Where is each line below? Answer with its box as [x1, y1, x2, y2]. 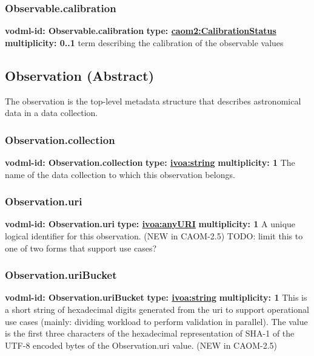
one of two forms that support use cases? [5, 241, 157, 254]
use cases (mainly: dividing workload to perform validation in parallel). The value [5, 315, 308, 327]
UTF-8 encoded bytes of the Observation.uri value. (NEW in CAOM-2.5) [5, 338, 278, 351]
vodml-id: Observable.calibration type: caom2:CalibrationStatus [5, 24, 276, 37]
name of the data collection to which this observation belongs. [5, 168, 235, 180]
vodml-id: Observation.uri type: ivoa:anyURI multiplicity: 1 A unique [5, 217, 296, 230]
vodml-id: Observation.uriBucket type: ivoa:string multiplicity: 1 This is [5, 291, 307, 304]
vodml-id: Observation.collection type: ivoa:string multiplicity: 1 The [5, 156, 295, 169]
